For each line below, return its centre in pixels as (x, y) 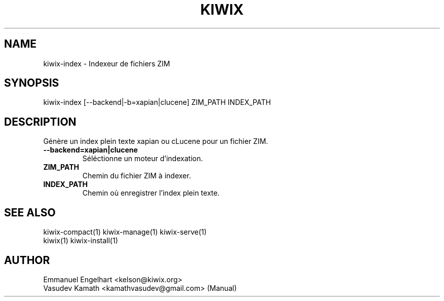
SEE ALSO (30, 212)
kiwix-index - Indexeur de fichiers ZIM (107, 63)
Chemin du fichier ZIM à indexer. (137, 176)
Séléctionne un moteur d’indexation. (143, 159)
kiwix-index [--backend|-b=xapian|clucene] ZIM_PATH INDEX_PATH (157, 102)
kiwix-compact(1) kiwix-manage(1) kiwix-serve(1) (125, 232)
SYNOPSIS (32, 83)
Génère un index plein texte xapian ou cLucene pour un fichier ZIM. (156, 141)
